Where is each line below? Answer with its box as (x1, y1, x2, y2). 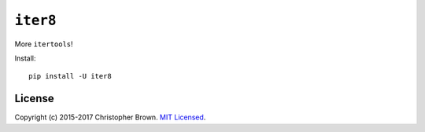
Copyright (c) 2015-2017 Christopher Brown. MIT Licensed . (14, 112, 206, 122)
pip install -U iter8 (28, 71, 112, 81)
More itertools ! (14, 39, 74, 49)
